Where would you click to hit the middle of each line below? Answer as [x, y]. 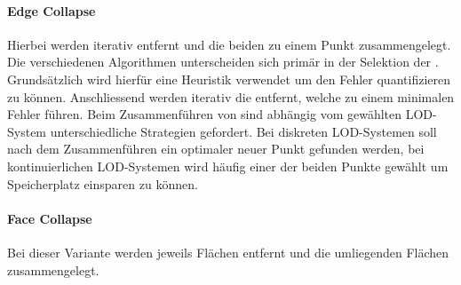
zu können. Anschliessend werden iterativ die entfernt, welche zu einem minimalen [231, 96]
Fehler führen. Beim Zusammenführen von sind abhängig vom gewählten [205, 114]
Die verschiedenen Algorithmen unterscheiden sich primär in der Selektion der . [223, 62]
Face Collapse [50, 218]
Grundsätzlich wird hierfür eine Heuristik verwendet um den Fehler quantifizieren [229, 79]
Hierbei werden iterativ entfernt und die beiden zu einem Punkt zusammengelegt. [229, 44]
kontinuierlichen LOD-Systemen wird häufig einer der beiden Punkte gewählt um [228, 166]
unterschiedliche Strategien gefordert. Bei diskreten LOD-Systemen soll [243, 131]
